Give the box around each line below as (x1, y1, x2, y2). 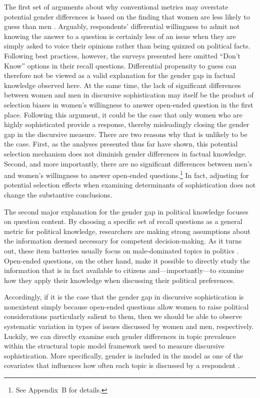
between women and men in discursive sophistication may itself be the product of (4, 89, 253, 100)
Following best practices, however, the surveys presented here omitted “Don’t (4, 50, 241, 60)
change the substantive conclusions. (4, 189, 112, 199)
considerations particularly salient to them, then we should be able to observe (4, 311, 242, 321)
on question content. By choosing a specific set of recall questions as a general (4, 216, 242, 226)
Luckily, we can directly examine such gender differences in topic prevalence (4, 330, 236, 341)
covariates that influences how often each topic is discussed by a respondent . (4, 360, 240, 370)
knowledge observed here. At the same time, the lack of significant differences (4, 79, 241, 90)
